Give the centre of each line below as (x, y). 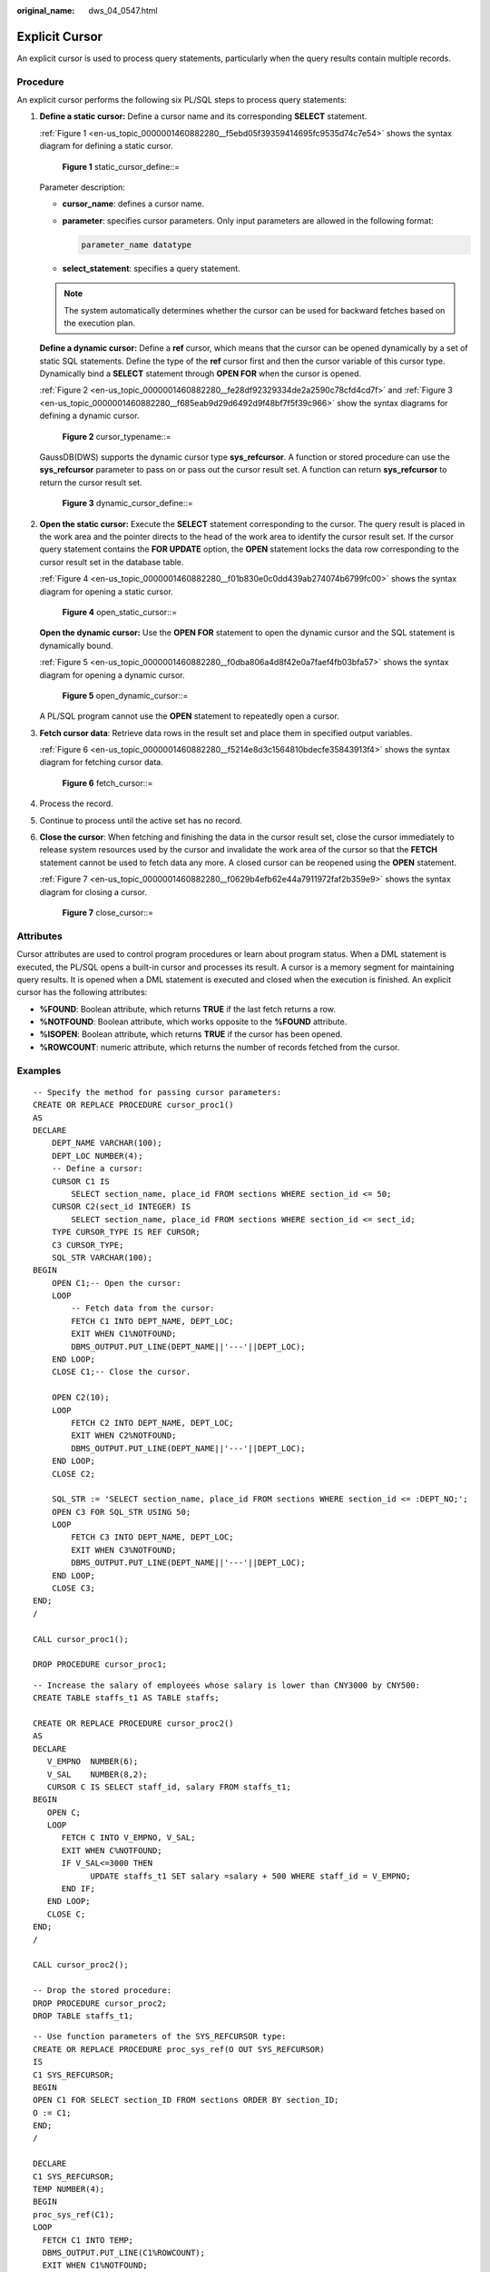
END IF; (78, 1889)
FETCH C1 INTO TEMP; (88, 2240)
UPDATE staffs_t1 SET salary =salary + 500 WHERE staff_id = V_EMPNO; (250, 1876)
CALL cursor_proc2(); (81, 1965)
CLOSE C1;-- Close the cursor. (121, 1372)
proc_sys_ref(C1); (74, 2214)
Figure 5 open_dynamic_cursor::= (125, 695)
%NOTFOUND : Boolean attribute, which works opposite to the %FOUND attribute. (193, 1021)
